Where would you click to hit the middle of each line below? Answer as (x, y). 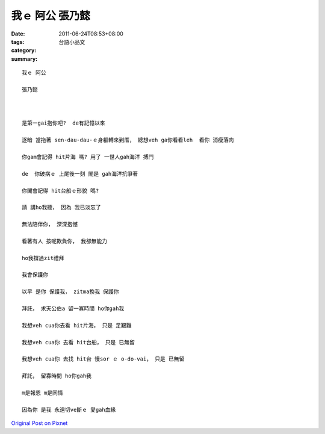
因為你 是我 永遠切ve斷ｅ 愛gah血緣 (69, 410)
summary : (24, 59)
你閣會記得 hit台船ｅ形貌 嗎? (60, 191)
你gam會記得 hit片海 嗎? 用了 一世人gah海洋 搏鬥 (88, 157)
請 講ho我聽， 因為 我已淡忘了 (62, 207)
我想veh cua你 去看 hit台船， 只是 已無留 (79, 342)
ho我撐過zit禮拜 (43, 258)
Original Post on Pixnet (39, 423)
